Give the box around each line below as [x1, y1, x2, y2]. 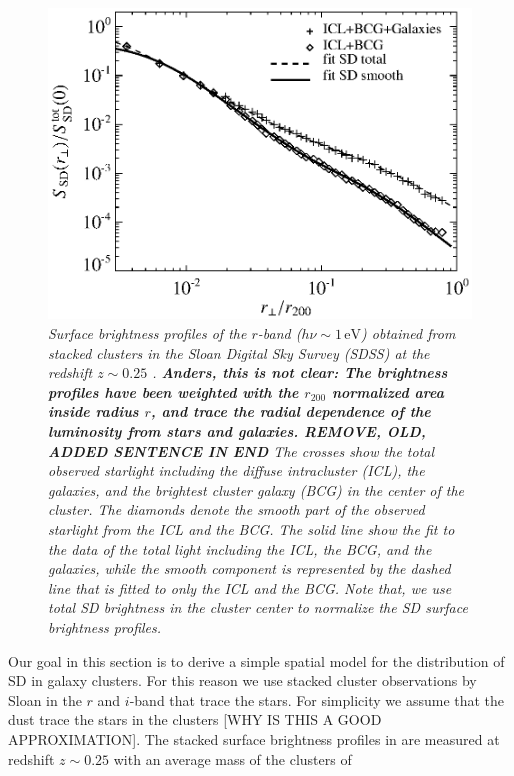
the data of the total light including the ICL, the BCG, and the [48, 538, 432, 559]
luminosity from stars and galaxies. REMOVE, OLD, [48, 421, 426, 441]
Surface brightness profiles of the [48, 323, 247, 344]
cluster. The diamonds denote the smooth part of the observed [48, 499, 425, 520]
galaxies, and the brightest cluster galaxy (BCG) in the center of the [48, 479, 465, 500]
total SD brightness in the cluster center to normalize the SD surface [48, 597, 468, 618]
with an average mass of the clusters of [113, 748, 352, 769]
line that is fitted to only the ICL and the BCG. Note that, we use [48, 577, 452, 598]
